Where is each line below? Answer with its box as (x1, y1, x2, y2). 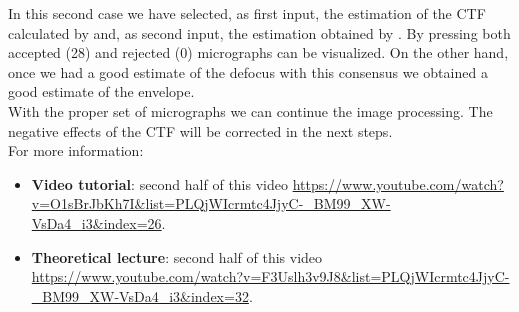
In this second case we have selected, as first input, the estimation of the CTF (8, 3, 486, 23)
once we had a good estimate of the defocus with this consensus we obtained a (8, 61, 488, 82)
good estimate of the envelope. (8, 81, 195, 102)
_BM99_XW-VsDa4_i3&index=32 (31, 285, 249, 306)
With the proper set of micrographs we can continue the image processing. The (8, 100, 493, 121)
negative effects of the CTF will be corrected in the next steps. (8, 120, 393, 141)
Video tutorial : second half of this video (31, 173, 288, 194)
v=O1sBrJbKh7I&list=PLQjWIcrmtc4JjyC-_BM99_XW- (31, 193, 391, 214)
